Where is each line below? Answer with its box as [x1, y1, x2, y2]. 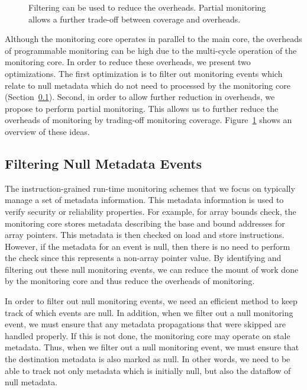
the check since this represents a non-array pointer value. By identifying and [5, 252, 282, 264]
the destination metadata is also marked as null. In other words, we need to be [5, 353, 290, 365]
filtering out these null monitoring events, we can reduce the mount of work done [5, 263, 299, 275]
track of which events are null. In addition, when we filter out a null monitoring [5, 306, 293, 318]
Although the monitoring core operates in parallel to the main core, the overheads [5, 33, 302, 45]
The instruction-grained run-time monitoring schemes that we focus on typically [5, 182, 295, 194]
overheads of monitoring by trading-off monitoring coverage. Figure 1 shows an [5, 114, 292, 126]
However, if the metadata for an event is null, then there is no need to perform [5, 240, 290, 252]
